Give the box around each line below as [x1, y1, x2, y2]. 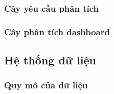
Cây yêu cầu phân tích [4, 2, 99, 14]
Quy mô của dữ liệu [4, 79, 88, 91]
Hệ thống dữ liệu [4, 52, 96, 68]
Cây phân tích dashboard [4, 25, 110, 38]
